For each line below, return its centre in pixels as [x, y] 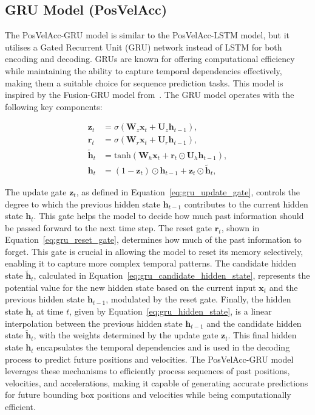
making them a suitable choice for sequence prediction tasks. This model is [144, 82]
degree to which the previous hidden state [83, 204]
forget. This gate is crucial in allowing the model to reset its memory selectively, [154, 251]
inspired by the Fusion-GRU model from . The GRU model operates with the [150, 95]
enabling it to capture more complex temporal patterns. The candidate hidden [151, 263]
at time [50, 311]
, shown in [240, 227]
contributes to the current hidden [246, 204]
